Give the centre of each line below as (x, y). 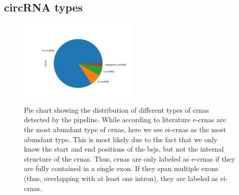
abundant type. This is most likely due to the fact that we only (121, 139)
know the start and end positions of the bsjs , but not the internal (124, 149)
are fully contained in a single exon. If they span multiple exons (121, 168)
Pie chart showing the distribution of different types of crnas (117, 109)
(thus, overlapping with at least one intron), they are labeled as (121, 178)
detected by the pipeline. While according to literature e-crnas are (125, 119)
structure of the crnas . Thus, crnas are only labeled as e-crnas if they (130, 158)
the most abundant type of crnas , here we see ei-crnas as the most (125, 129)
